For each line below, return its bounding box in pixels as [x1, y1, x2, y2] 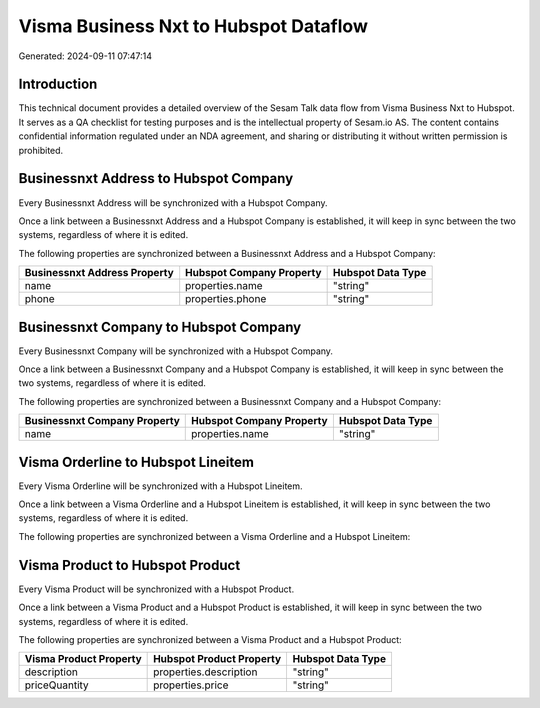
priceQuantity [24, 678, 89, 692]
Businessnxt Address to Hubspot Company [18, 170, 294, 187]
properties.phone [185, 292, 267, 306]
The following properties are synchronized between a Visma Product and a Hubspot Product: [18, 633, 402, 645]
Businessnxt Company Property [24, 414, 180, 428]
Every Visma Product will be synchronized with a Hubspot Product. [18, 583, 295, 595]
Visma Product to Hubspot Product [18, 556, 241, 574]
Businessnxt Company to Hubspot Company [18, 318, 302, 335]
